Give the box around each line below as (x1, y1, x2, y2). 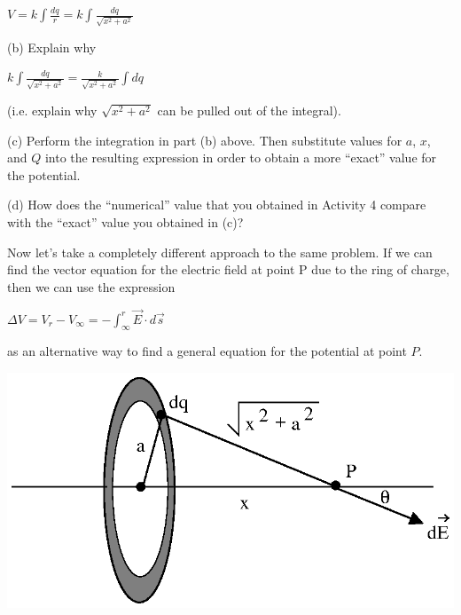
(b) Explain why (7, 37, 97, 56)
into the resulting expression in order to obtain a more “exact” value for (44, 148, 437, 167)
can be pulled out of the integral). (157, 101, 341, 119)
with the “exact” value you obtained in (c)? (7, 212, 244, 231)
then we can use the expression (7, 277, 176, 296)
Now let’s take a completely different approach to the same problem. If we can (7, 242, 433, 261)
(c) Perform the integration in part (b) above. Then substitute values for (7, 130, 402, 149)
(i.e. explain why (7, 101, 98, 119)
